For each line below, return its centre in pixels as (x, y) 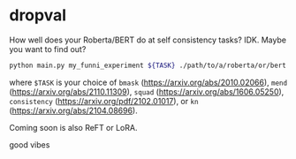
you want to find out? (48, 49)
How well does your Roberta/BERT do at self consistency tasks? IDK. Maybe (148, 40)
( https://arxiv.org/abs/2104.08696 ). (74, 110)
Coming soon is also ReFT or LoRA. (73, 127)
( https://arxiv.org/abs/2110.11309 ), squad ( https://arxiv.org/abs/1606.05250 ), (147, 91)
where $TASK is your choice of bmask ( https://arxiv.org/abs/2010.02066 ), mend (148, 82)
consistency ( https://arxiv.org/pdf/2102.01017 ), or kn (104, 101)
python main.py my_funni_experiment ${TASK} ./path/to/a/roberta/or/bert (148, 65)
